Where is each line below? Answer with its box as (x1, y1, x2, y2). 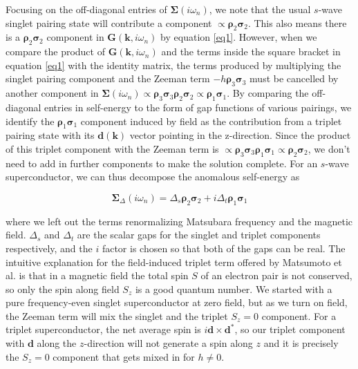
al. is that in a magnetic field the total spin (6, 268, 189, 283)
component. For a (261, 308, 337, 323)
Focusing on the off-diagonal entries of (6, 2, 167, 16)
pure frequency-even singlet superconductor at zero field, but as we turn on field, (6, 295, 348, 310)
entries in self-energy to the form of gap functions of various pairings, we (44, 100, 352, 114)
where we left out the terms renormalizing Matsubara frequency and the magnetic (6, 214, 353, 228)
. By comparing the (227, 86, 309, 100)
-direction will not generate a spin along (84, 336, 253, 350)
